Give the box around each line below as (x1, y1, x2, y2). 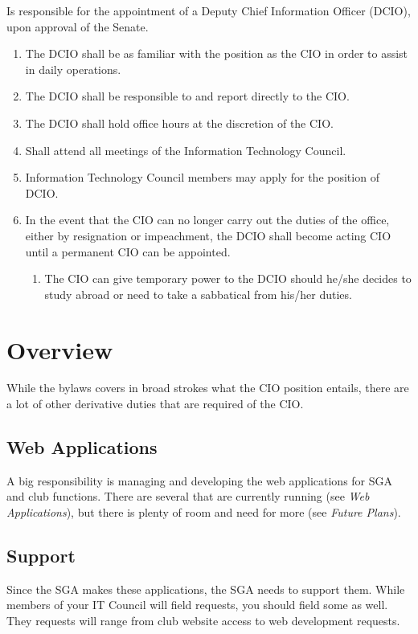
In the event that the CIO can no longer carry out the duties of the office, (25, 211, 390, 228)
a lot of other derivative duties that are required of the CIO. (6, 395, 304, 412)
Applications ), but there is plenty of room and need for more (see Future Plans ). (6, 504, 401, 521)
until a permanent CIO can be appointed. (25, 243, 231, 260)
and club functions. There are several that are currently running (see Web (6, 488, 370, 505)
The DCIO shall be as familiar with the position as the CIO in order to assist (25, 45, 408, 62)
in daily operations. (25, 60, 121, 77)
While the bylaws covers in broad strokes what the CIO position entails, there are (6, 379, 409, 396)
